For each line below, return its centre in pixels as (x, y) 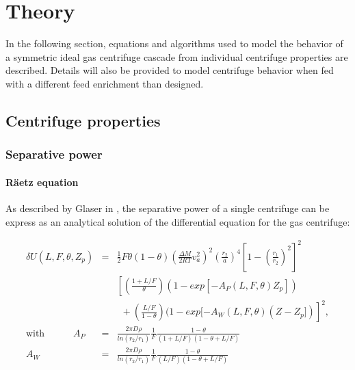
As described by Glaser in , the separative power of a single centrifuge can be (168, 208)
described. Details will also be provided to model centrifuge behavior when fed (170, 70)
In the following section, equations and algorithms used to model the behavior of (174, 43)
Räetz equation (42, 182)
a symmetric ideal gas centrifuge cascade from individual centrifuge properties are (177, 56)
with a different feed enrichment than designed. (105, 83)
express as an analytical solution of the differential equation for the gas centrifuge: (178, 221)
